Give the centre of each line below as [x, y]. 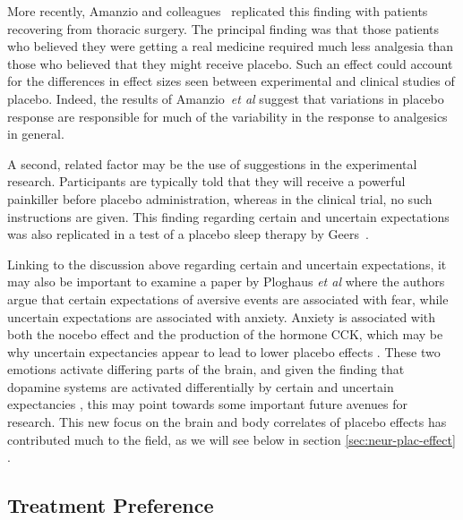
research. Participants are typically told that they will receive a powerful [206, 181]
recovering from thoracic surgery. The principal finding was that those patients [223, 28]
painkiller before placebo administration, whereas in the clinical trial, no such [220, 198]
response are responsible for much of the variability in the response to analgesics [227, 116]
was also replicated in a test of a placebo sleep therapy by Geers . [188, 234]
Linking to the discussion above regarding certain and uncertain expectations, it [227, 264]
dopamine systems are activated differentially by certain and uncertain [201, 386]
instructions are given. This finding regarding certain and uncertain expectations [228, 216]
